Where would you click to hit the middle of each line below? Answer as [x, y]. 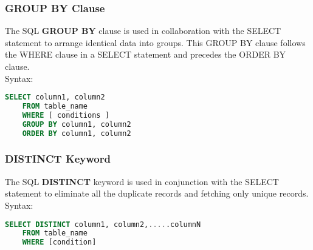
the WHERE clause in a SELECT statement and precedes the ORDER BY [146, 54]
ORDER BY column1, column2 [77, 133]
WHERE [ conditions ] [66, 115]
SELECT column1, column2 [55, 97]
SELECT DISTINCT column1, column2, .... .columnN [103, 224]
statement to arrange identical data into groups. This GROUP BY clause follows [155, 42]
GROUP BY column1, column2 [77, 124]
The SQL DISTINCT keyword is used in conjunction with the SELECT [142, 181]
